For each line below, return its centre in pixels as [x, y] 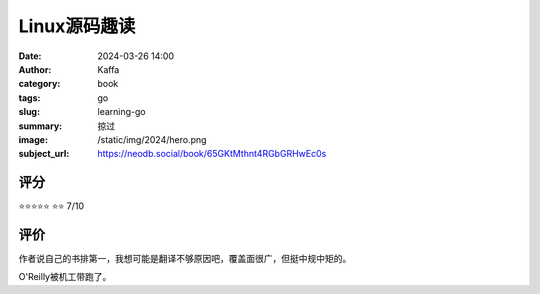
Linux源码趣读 [77, 26]
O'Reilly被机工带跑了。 [65, 277]
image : [33, 139]
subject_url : [44, 154]
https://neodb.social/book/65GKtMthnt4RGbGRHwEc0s [212, 154]
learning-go [121, 112]
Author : [35, 69]
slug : [29, 112]
